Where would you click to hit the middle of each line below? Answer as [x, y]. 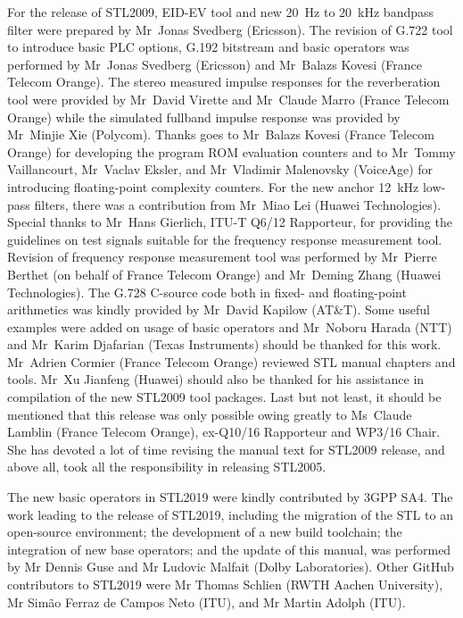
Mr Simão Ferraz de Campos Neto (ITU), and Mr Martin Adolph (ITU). [207, 601]
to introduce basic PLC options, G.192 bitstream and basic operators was [208, 47]
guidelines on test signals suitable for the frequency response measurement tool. [225, 239]
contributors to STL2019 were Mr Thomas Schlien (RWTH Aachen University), [225, 584]
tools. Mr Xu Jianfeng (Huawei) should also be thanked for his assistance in [216, 379]
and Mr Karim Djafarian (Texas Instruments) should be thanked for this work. [224, 344]
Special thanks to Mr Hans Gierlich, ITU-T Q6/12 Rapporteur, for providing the [230, 222]
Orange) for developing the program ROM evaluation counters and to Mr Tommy [231, 151]
